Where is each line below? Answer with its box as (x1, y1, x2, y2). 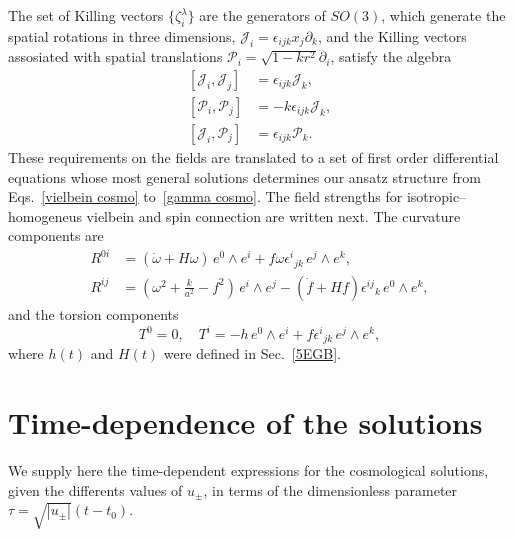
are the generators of (199, 5, 326, 25)
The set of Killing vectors (8, 5, 164, 25)
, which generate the (381, 5, 506, 25)
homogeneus (8, 205, 82, 226)
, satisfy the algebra (330, 46, 452, 67)
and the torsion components (8, 303, 179, 324)
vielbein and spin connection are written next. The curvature (86, 205, 461, 226)
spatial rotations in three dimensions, (8, 25, 236, 46)
